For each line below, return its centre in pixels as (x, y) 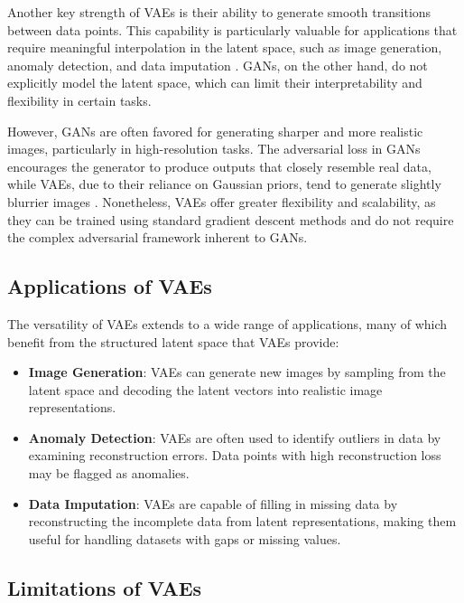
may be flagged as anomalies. (109, 473)
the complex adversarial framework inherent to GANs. (158, 237)
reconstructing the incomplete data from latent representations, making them (242, 521)
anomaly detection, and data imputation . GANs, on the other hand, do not (218, 65)
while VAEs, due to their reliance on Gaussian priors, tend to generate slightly (224, 184)
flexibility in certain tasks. (79, 100)
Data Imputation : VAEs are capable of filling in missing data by (213, 503)
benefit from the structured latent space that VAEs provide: (173, 341)
